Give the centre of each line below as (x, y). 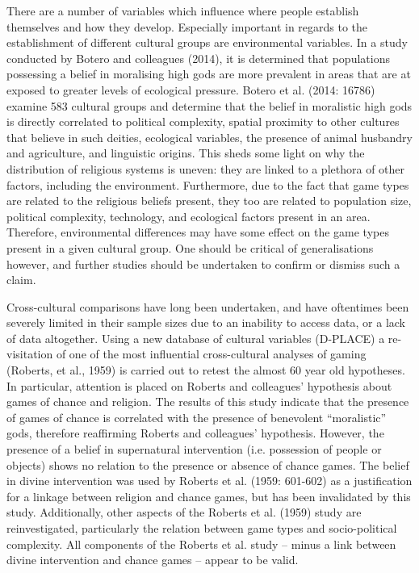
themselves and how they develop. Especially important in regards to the (187, 26)
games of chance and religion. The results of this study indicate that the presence (208, 402)
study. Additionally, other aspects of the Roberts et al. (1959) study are (184, 512)
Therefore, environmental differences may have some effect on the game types (198, 232)
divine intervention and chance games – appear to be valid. (153, 560)
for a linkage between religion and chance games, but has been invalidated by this (209, 496)
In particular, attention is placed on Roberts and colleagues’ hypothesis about (199, 385)
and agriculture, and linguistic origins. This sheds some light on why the (186, 153)
